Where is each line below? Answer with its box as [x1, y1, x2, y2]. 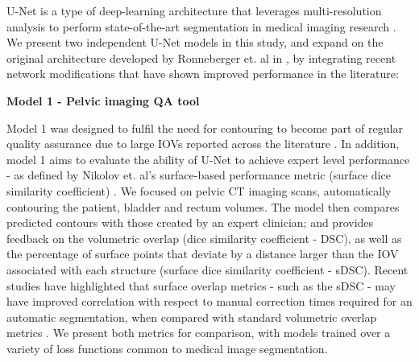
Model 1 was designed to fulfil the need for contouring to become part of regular [6, 119, 403, 136]
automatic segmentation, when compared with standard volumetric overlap [6, 308, 377, 325]
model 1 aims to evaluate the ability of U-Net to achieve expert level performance [6, 150, 410, 167]
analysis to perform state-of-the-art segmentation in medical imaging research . [6, 18, 396, 35]
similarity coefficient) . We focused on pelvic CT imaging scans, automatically [6, 182, 392, 199]
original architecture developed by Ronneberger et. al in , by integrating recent [6, 49, 396, 66]
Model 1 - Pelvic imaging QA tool [6, 92, 200, 109]
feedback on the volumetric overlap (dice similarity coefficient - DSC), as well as [6, 229, 402, 246]
